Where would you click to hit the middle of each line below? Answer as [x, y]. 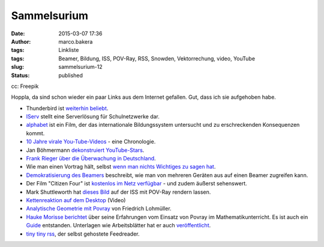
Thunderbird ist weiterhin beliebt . [67, 108]
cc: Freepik [25, 86]
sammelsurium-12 [81, 67]
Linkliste [69, 50]
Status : [20, 75]
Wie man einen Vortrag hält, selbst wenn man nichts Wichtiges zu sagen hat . [121, 167]
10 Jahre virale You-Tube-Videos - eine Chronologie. [91, 142]
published [71, 75]
